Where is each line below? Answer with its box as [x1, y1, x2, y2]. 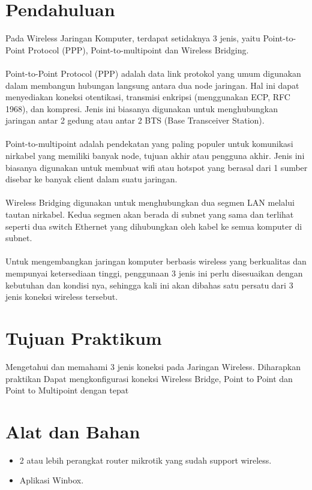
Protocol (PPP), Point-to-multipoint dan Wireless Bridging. [28, 43, 249, 56]
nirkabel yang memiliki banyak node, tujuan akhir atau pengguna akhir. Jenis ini [5, 149, 305, 162]
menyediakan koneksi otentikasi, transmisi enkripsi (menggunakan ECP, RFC [5, 91, 290, 103]
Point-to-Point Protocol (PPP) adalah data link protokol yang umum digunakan [5, 67, 301, 79]
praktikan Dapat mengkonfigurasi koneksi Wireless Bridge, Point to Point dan [5, 372, 293, 384]
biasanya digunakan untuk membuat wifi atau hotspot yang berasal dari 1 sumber [5, 161, 308, 173]
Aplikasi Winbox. [19, 474, 84, 486]
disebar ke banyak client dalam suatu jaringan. [5, 173, 178, 185]
